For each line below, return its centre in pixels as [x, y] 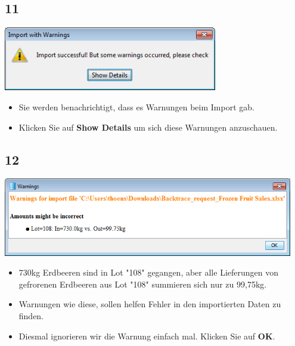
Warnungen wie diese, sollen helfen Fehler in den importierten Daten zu [150, 304]
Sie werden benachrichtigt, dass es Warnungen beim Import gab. [136, 106]
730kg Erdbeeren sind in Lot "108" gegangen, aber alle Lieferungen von [148, 272]
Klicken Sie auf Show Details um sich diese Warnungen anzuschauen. [148, 127]
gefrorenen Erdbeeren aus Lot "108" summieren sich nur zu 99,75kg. [143, 284]
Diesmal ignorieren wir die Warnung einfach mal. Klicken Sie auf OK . [147, 336]
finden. [31, 316]
